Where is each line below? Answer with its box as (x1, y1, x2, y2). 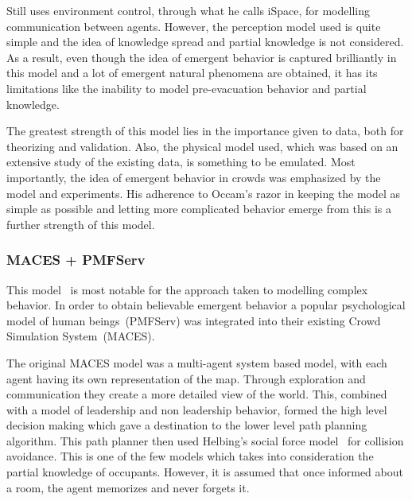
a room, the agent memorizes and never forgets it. (6, 479, 250, 495)
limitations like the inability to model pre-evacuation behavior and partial (6, 80, 367, 96)
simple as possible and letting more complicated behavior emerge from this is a (6, 200, 391, 217)
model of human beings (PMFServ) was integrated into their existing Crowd (6, 312, 381, 328)
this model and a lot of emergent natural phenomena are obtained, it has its (6, 64, 378, 81)
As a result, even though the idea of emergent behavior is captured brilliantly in (6, 49, 397, 65)
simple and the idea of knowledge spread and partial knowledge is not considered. (6, 33, 404, 50)
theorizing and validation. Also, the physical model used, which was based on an (6, 138, 398, 154)
